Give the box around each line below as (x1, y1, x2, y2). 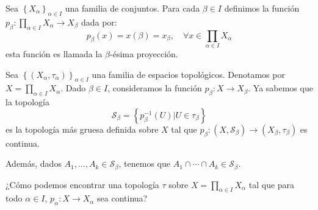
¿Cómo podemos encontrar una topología (5, 178, 159, 191)
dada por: (81, 15, 117, 28)
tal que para (248, 178, 295, 191)
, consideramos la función (107, 82, 202, 94)
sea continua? (97, 192, 148, 205)
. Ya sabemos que (248, 82, 313, 94)
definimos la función (224, 2, 300, 14)
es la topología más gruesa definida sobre (5, 122, 159, 135)
